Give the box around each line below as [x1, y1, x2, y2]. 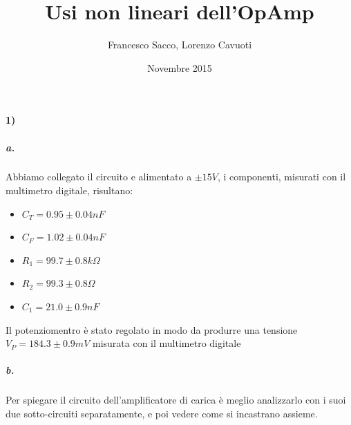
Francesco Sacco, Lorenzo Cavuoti [107, 37, 252, 52]
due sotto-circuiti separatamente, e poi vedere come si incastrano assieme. [6, 406, 318, 420]
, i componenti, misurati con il [217, 169, 346, 184]
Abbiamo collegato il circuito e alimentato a [6, 169, 192, 184]
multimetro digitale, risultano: [6, 183, 133, 198]
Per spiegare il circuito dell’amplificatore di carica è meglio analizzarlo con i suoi [6, 393, 346, 407]
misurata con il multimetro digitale [92, 336, 241, 350]
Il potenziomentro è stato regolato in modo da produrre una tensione [6, 322, 298, 337]
